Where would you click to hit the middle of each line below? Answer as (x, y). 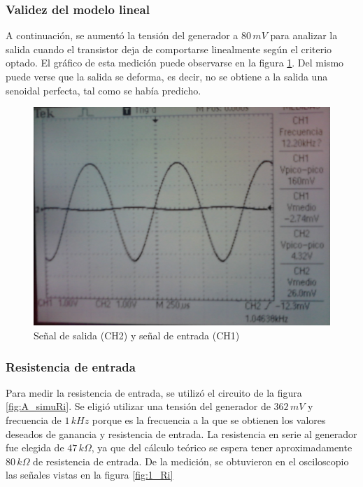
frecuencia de (34, 419)
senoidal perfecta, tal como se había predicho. (104, 90)
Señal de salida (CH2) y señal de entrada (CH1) (137, 335)
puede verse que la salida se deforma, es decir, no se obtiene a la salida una (167, 76)
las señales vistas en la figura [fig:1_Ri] (90, 475)
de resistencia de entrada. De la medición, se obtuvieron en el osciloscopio (191, 461)
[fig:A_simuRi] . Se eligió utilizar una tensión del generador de (138, 406)
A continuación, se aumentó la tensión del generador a (122, 35)
